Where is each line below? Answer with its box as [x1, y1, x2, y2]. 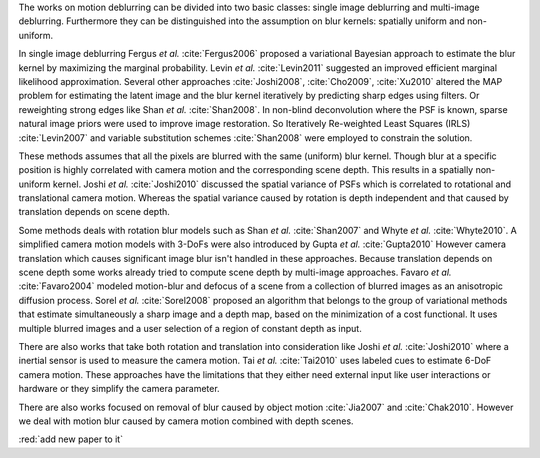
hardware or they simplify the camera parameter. [18, 383, 220, 395]
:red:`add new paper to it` [18, 433, 124, 445]
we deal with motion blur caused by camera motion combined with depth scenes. [18, 415, 354, 427]
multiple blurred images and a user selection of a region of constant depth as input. [18, 322, 362, 334]
